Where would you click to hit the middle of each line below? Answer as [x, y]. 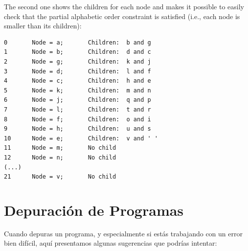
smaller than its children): [43, 26]
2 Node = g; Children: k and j [78, 61]
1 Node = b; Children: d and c [78, 52]
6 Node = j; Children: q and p [78, 100]
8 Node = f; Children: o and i [78, 119]
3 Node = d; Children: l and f [78, 71]
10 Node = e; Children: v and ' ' [81, 138]
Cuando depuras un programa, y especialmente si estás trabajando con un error [123, 233]
